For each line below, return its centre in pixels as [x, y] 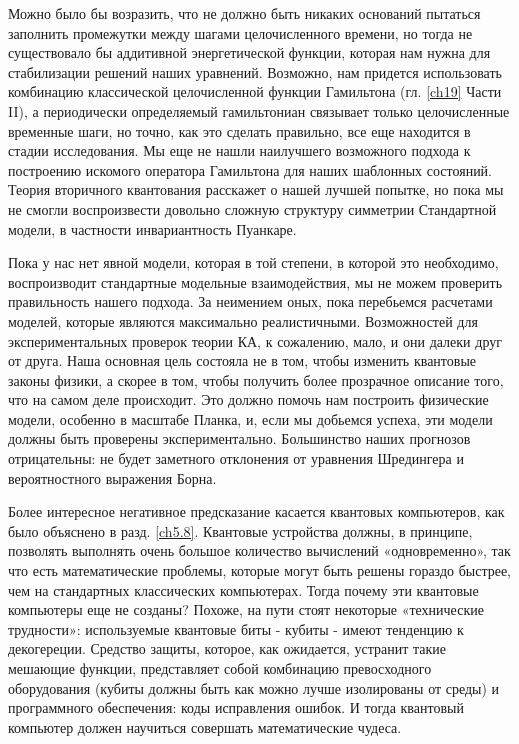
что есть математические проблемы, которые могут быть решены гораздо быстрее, [260, 570]
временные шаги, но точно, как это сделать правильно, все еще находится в [239, 130]
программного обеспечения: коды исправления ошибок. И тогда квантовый [236, 707]
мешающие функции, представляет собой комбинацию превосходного [220, 668]
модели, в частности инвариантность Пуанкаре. [152, 228]
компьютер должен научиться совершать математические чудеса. [205, 726]
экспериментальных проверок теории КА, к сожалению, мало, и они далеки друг [255, 340]
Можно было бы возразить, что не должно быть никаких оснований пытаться [244, 13]
